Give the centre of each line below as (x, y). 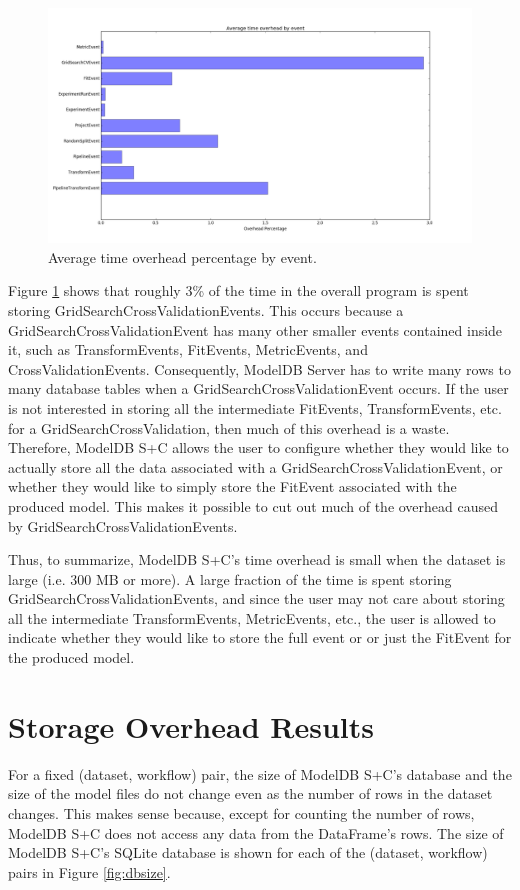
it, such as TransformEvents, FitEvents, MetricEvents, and (188, 349)
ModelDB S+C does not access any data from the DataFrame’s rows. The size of (256, 832)
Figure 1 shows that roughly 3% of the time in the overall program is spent (238, 290)
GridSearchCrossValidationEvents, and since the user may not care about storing (256, 598)
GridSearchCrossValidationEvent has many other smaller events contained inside (255, 329)
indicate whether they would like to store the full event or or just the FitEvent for (260, 637)
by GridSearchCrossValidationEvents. (123, 525)
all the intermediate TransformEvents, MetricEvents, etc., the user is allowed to (252, 617)
